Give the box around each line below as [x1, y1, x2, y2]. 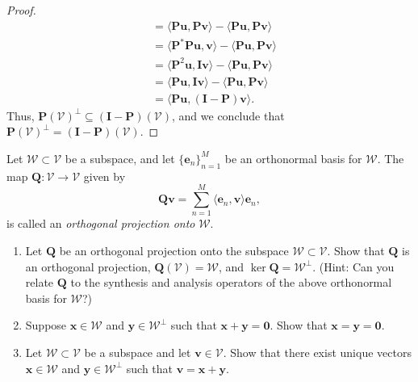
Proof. [6, 2, 36, 18]
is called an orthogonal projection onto [6, 215, 195, 232]
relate [25, 274, 54, 291]
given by [83, 167, 126, 184]
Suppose [25, 317, 67, 334]
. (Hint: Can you [312, 258, 395, 275]
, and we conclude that [172, 107, 285, 124]
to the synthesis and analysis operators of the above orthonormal [70, 274, 392, 291]
